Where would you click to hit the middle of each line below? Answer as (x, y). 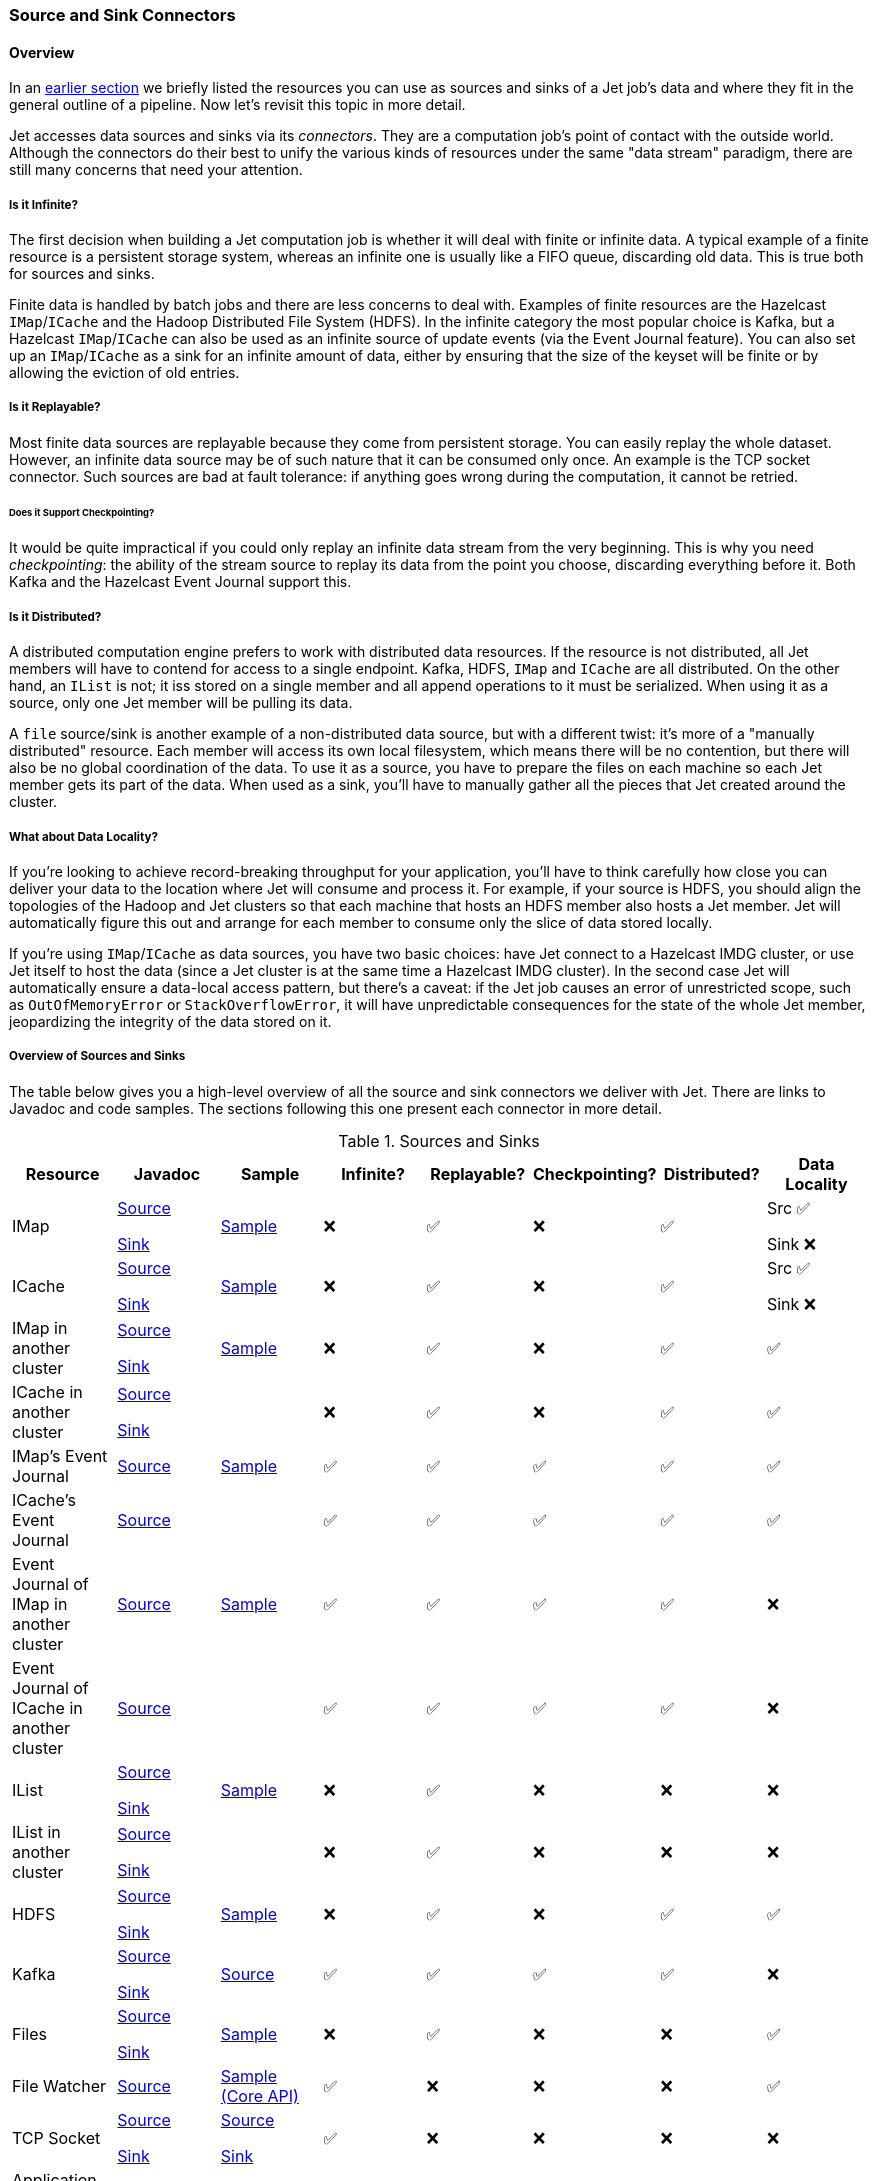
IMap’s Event (60, 1455)
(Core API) (259, 2095)
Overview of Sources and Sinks (97, 1056)
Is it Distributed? (55, 616)
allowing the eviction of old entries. (124, 372)
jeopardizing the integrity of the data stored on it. (170, 1022)
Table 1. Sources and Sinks (439, 1140)
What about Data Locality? (83, 836)
